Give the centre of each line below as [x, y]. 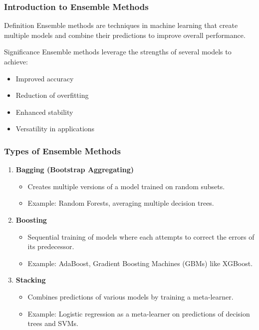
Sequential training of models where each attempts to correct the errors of [141, 236]
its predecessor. [51, 246]
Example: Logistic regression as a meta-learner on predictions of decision [139, 313]
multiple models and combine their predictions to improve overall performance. [125, 35]
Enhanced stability [44, 112]
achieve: [16, 61]
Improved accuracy [45, 78]
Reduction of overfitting [52, 95]
